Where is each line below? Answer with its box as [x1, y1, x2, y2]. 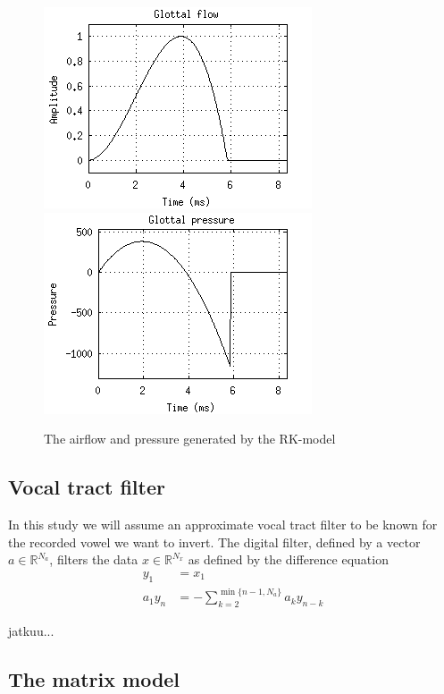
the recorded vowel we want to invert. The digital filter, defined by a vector [8, 532, 421, 551]
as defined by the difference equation [188, 550, 389, 569]
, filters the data [49, 550, 138, 569]
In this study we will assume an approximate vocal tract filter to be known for [8, 514, 438, 533]
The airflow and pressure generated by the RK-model [44, 429, 336, 448]
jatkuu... [8, 621, 54, 639]
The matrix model [8, 664, 180, 692]
